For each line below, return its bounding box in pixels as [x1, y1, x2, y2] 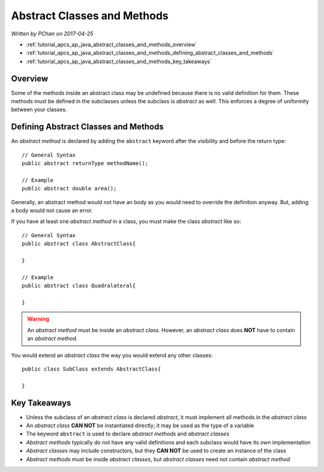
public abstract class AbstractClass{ [22, 240, 136, 247]
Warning [27, 315, 49, 322]
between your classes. [11, 106, 67, 113]
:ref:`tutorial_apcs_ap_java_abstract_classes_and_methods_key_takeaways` [26, 58, 212, 65]
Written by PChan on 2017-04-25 [11, 30, 94, 37]
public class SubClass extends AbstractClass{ [22, 365, 161, 372]
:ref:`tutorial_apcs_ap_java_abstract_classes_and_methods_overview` [26, 41, 197, 48]
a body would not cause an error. [11, 207, 93, 214]
